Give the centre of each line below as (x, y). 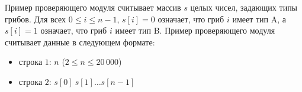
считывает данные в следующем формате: (80, 42)
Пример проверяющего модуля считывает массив (93, 7)
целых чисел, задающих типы (244, 7)
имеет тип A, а (259, 19)
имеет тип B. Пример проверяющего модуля (195, 30)
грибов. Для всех (36, 19)
